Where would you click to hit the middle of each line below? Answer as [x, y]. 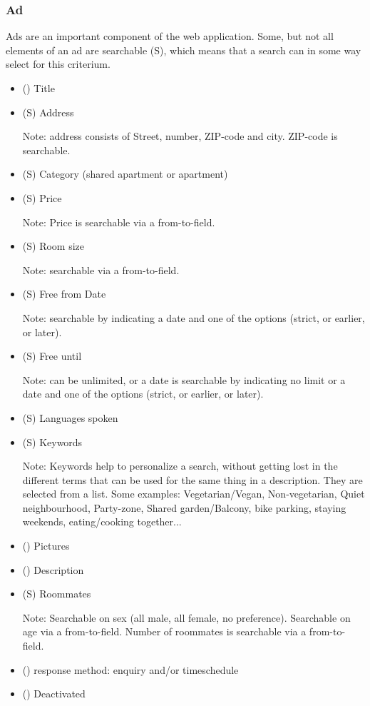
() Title [38, 88]
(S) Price [42, 197]
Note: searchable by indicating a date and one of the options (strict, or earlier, [194, 317]
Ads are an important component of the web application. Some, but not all [170, 36]
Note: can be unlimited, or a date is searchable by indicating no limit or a [184, 379]
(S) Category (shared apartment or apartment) [125, 174]
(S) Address [48, 112]
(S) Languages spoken [70, 417]
